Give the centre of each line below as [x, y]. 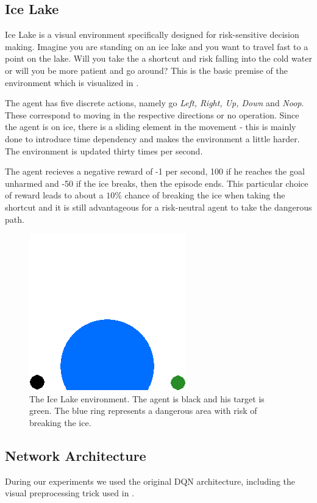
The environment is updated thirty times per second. [104, 150]
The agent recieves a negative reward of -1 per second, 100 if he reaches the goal [155, 171]
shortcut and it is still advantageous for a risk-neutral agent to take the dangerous [158, 207]
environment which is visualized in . [72, 82]
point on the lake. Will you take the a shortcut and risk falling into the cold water [158, 58]
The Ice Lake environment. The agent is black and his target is [147, 398]
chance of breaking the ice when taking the [205, 195]
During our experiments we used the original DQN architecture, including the [150, 481]
